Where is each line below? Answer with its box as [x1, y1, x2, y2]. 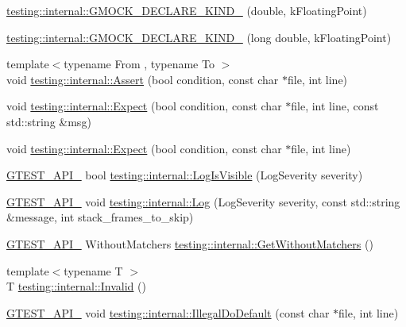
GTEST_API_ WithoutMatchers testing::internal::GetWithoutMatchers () [6, 235, 373, 252]
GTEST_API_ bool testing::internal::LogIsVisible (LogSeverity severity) [6, 167, 363, 183]
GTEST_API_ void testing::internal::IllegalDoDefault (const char [6, 304, 330, 321]
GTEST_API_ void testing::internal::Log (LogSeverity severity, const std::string [6, 193, 400, 210]
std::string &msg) [6, 113, 91, 129]
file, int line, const [291, 98, 379, 114]
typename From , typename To [64, 56, 215, 72]
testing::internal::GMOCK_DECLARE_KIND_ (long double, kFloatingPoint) [6, 29, 392, 45]
